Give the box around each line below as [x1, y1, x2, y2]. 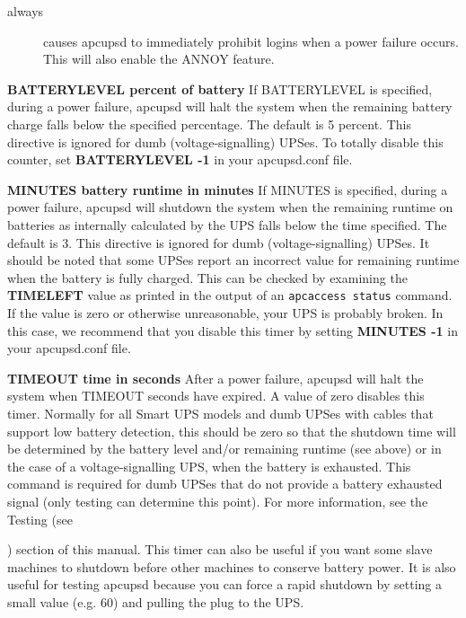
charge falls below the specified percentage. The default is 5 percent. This [7, 114, 411, 133]
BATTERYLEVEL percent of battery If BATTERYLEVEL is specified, [7, 79, 433, 98]
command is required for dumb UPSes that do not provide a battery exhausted [7, 474, 443, 493]
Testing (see [7, 509, 73, 528]
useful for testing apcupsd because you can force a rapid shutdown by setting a [7, 575, 442, 594]
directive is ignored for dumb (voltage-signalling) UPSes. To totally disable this [7, 132, 444, 151]
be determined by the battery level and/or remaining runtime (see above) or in [7, 439, 442, 458]
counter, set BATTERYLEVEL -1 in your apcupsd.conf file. [7, 150, 353, 169]
